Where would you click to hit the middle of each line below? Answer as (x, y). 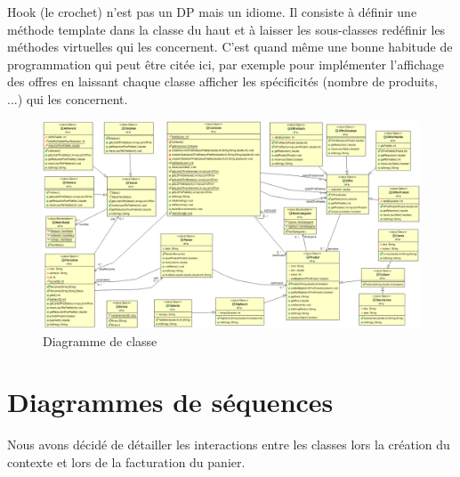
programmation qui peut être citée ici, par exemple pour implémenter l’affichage (226, 64)
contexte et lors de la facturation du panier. (126, 462)
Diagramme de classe (100, 340)
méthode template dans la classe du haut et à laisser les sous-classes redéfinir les (226, 29)
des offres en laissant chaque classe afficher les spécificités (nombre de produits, (222, 81)
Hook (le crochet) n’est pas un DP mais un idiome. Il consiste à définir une (212, 12)
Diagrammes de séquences (170, 402)
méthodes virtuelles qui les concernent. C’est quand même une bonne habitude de (230, 47)
